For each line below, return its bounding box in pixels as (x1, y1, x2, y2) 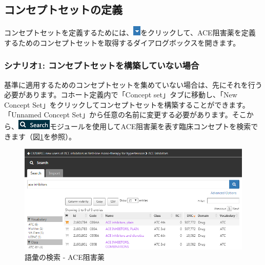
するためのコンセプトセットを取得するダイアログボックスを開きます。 (4, 37, 240, 48)
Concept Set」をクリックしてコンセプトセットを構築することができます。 (4, 99, 250, 110)
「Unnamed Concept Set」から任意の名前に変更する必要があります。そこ (4, 109, 247, 120)
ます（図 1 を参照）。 (11, 131, 76, 141)
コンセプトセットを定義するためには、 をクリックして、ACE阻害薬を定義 (4, 27, 256, 38)
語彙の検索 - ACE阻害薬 (25, 251, 105, 262)
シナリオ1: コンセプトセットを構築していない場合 (4, 59, 199, 72)
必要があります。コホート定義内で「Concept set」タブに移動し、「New (4, 89, 237, 100)
